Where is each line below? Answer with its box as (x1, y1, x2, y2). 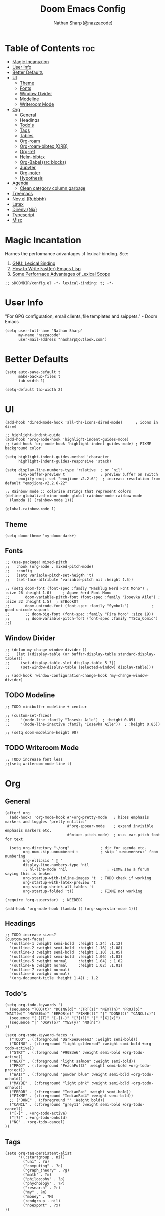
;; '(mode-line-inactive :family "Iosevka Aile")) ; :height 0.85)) (5, 722, 161, 727)
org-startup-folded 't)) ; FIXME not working (23, 889, 142, 894)
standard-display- (118, 651, 156, 657)
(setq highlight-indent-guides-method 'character (5, 455, 110, 460)
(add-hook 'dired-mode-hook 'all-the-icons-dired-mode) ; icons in (5, 420, 158, 425)
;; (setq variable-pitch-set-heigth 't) (5, 573, 94, 578)
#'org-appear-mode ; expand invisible (67, 823, 154, 829)
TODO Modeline (5, 691, 55, 700)
